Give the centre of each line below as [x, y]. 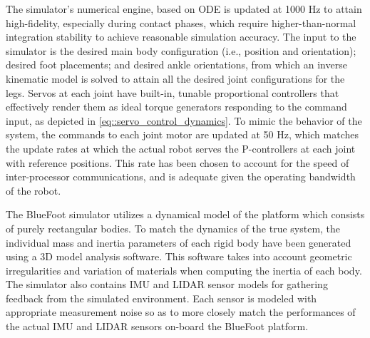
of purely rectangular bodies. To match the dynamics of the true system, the [173, 228]
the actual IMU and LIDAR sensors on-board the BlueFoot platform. [157, 326]
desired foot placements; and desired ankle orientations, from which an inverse [176, 65]
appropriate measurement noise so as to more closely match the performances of [181, 312]
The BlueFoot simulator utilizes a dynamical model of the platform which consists [185, 214]
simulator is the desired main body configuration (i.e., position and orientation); [181, 50]
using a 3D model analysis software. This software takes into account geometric [179, 256]
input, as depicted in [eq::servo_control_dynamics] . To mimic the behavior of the [184, 120]
